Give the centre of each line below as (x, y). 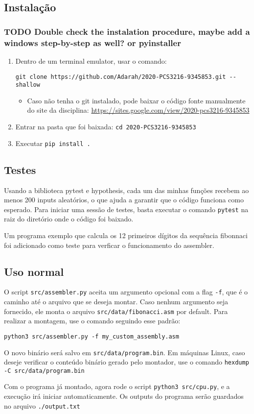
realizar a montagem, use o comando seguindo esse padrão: (92, 321)
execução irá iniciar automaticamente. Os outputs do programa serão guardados (124, 396)
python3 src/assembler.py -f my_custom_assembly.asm (92, 336)
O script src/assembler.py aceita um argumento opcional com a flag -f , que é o (126, 292)
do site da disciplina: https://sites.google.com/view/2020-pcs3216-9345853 (138, 110)
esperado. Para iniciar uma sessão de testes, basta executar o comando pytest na (126, 209)
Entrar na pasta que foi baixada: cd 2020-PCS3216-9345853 (106, 127)
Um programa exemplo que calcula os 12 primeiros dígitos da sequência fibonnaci (126, 235)
